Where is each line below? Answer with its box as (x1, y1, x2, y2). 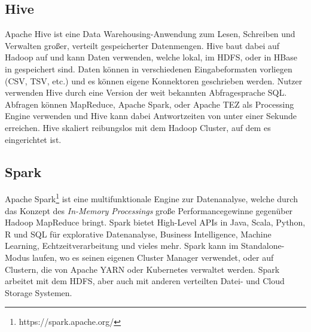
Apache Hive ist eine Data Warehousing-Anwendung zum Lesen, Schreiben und (5, 28, 295, 40)
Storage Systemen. (5, 286, 72, 299)
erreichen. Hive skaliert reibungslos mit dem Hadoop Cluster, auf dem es (5, 121, 271, 133)
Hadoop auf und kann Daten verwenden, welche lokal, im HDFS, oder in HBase (5, 51, 298, 63)
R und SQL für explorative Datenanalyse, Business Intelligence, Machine (5, 227, 272, 240)
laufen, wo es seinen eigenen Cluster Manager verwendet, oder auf (32, 251, 274, 263)
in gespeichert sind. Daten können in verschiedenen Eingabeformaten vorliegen (5, 62, 292, 75)
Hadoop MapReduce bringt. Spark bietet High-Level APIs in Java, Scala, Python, (5, 216, 306, 229)
